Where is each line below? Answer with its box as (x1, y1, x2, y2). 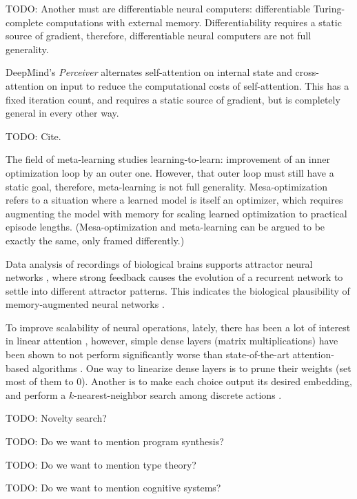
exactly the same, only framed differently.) (6, 233, 185, 247)
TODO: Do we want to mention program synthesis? (6, 434, 224, 449)
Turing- (313, 1, 345, 15)
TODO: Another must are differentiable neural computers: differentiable (6, 1, 310, 15)
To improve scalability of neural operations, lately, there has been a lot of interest (6, 320, 351, 334)
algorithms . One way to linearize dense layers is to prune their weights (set (32, 360, 351, 375)
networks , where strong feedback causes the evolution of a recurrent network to (6, 270, 343, 284)
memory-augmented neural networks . (6, 297, 165, 311)
